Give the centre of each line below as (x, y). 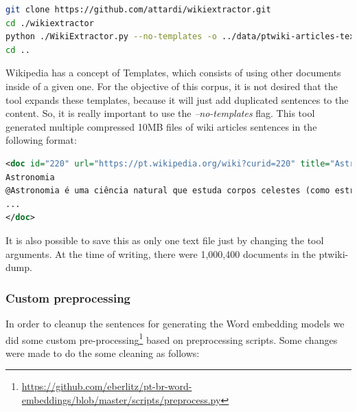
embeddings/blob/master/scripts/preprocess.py (121, 399)
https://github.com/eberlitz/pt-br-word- (107, 386)
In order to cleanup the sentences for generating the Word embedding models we (175, 323)
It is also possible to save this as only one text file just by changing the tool (165, 240)
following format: (41, 140)
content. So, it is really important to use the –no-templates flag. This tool (160, 113)
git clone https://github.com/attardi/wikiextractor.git (138, 10)
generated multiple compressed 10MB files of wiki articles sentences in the (161, 126)
